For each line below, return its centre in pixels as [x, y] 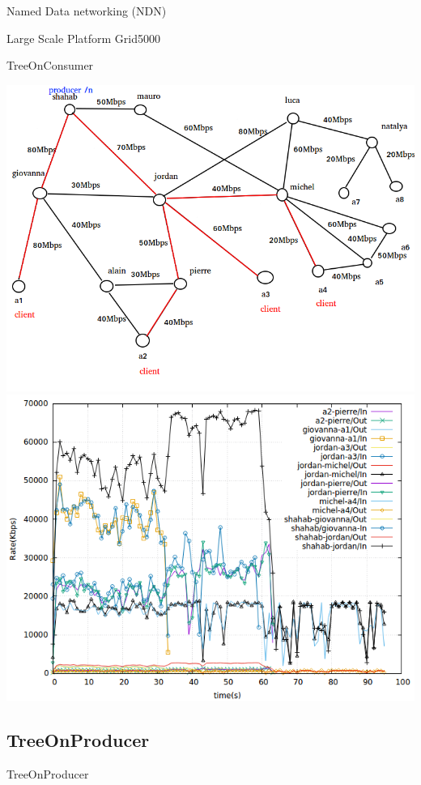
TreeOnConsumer [50, 65]
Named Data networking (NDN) [87, 11]
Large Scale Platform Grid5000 [84, 38]
